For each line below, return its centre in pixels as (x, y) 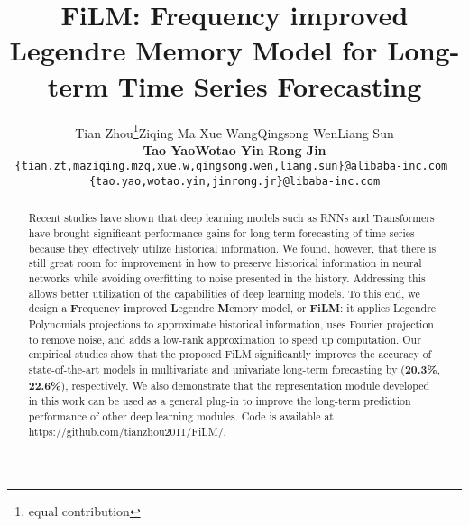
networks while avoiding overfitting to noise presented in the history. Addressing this (227, 278)
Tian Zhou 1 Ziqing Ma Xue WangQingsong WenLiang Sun (234, 131)
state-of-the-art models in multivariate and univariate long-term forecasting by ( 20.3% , (234, 370)
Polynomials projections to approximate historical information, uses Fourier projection (231, 324)
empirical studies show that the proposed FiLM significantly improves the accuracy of (230, 354)
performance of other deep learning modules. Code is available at (181, 415)
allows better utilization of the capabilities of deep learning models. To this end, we (224, 293)
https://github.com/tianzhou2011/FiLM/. (127, 431)
